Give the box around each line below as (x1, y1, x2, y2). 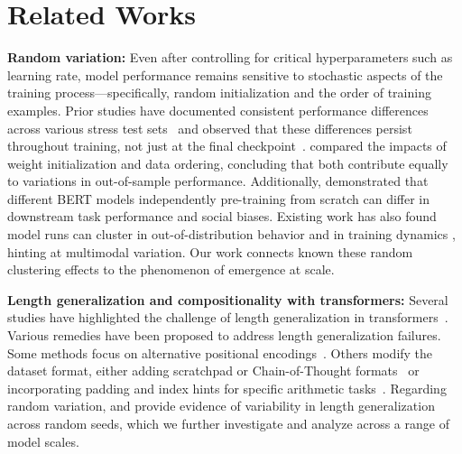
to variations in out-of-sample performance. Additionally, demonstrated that (7, 171, 429, 190)
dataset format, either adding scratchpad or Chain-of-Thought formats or (7, 361, 420, 380)
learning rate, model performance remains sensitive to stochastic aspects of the (7, 65, 443, 84)
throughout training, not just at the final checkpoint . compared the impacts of (7, 136, 447, 155)
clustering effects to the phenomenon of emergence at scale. (7, 260, 335, 279)
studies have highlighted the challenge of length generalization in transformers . (7, 308, 448, 327)
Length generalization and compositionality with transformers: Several (7, 290, 448, 309)
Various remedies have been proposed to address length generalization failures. (7, 326, 441, 345)
